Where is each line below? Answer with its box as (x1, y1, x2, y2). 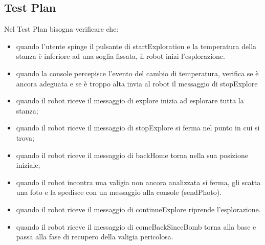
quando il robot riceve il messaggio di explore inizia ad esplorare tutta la (16, 95, 244, 106)
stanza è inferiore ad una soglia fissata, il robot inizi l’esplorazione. (16, 51, 225, 61)
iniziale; (16, 160, 40, 170)
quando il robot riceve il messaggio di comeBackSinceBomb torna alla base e (16, 221, 256, 232)
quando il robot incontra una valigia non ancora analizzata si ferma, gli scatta (16, 176, 261, 187)
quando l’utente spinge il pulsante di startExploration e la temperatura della (16, 40, 257, 51)
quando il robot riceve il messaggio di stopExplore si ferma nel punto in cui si (16, 122, 260, 133)
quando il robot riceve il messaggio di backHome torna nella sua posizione (16, 149, 248, 160)
